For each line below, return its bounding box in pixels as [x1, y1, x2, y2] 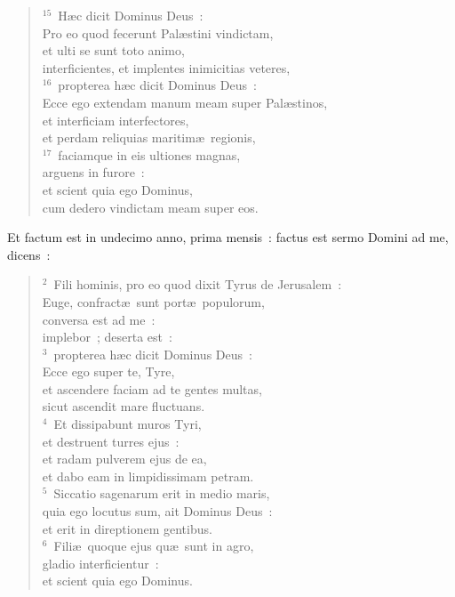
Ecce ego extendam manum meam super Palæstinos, [42, 93, 328, 111]
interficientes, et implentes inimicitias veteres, [42, 58, 291, 77]
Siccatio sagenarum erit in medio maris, [53, 484, 270, 503]
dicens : [7, 245, 51, 263]
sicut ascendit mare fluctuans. [42, 397, 205, 415]
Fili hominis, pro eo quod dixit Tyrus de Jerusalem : [53, 275, 342, 294]
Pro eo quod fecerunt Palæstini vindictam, [42, 23, 274, 42]
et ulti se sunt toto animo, [42, 41, 185, 60]
